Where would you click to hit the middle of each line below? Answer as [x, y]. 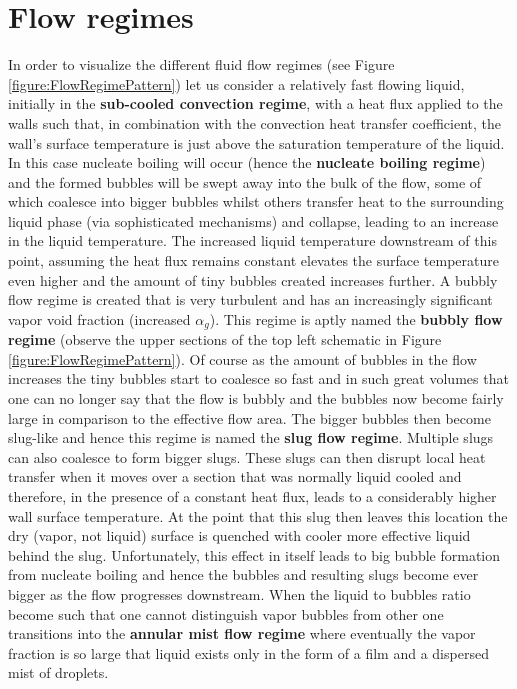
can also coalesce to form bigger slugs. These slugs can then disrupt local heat [247, 456]
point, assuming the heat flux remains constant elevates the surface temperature [253, 260]
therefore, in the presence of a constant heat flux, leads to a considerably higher [252, 496]
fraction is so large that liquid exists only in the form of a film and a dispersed [248, 652]
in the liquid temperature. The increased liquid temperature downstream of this [252, 240]
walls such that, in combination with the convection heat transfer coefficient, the [255, 122]
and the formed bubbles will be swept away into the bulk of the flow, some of [245, 181]
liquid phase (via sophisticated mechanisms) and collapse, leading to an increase [253, 220]
